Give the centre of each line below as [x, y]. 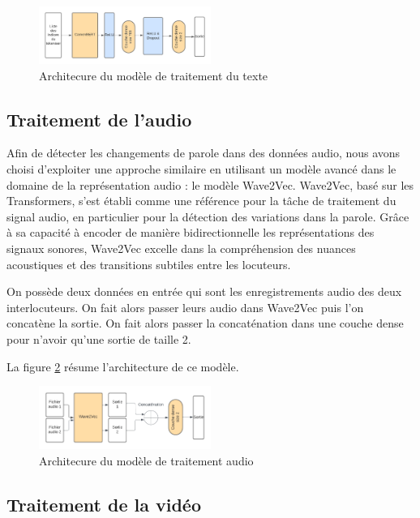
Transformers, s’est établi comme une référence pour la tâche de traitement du [201, 201]
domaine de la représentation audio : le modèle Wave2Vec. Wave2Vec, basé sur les [210, 184]
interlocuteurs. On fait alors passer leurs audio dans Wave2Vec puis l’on [185, 307]
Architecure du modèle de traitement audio [146, 460]
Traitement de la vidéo [104, 504]
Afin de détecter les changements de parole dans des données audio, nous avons [204, 153]
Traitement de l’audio [99, 119]
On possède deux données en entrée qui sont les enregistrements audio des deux [204, 291]
